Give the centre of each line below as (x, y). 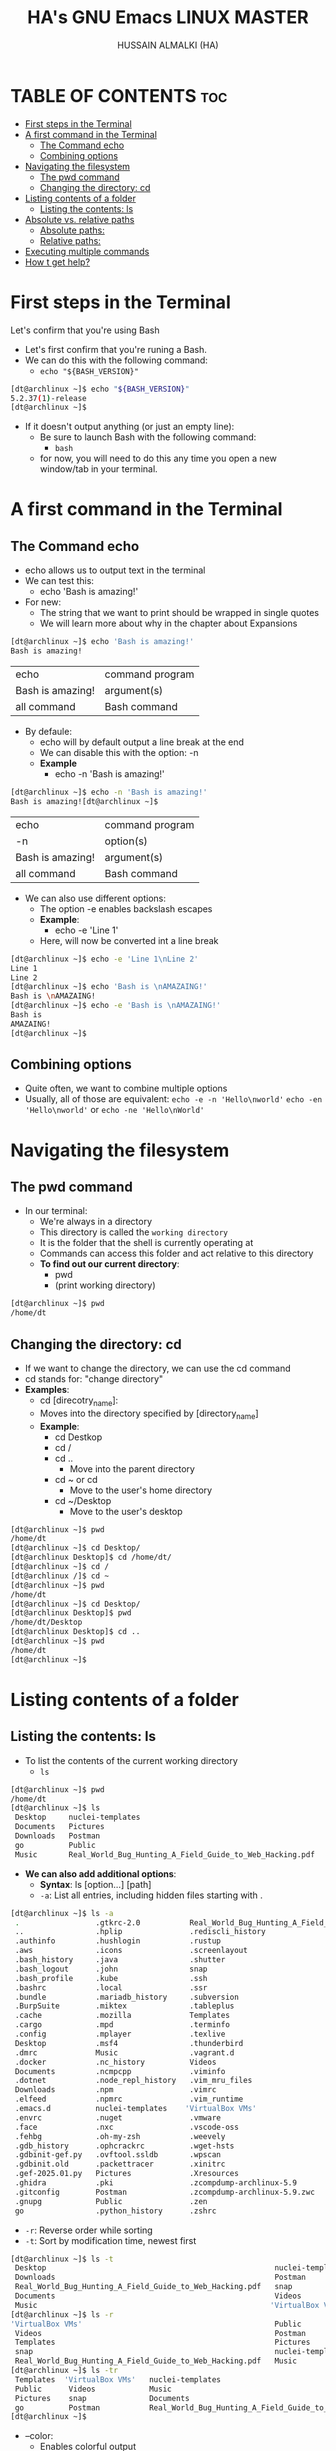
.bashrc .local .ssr (111, 1987)
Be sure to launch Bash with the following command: (148, 437)
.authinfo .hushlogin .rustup (118, 1941)
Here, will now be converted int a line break (129, 940)
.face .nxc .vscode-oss (127, 2127)
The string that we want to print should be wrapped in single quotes (179, 613)
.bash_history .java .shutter (120, 1960)
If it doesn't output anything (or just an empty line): (129, 427)
